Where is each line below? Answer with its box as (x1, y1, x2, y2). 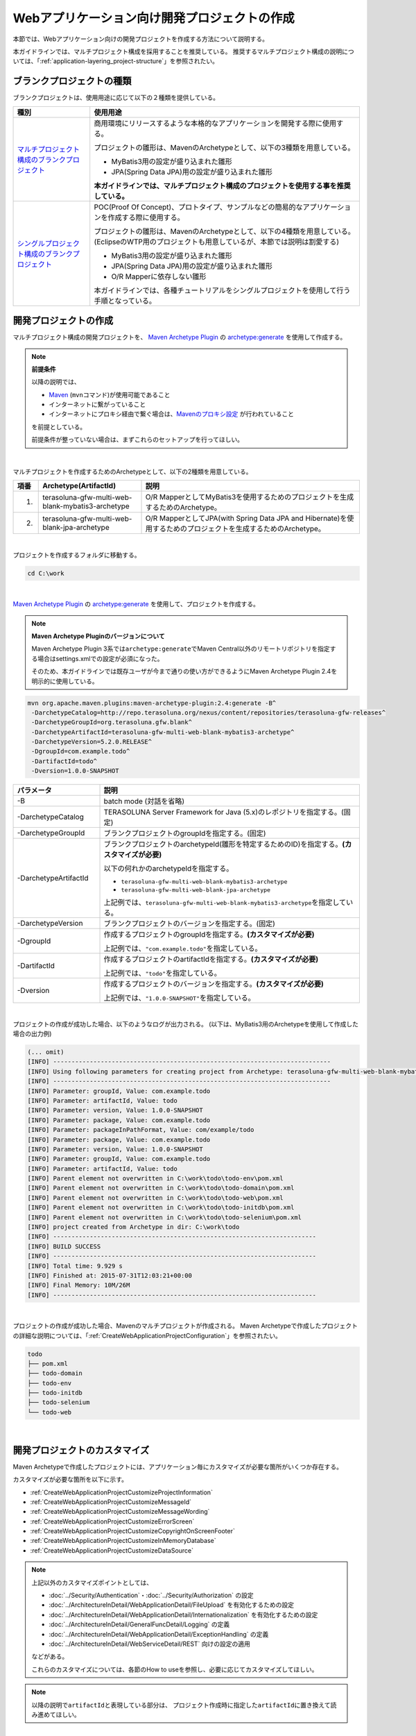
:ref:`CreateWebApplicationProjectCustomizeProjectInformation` (30, 1488, 213, 1496)
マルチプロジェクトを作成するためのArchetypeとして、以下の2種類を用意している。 (12, 467, 252, 476)
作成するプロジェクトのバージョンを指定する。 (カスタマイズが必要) (103, 979, 324, 989)
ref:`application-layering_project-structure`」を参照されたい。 (42, 57, 218, 65)
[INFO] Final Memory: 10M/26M (27, 1281, 130, 1290)
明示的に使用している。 (31, 677, 98, 685)
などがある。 (31, 1653, 69, 1661)
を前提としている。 (31, 422, 87, 431)
